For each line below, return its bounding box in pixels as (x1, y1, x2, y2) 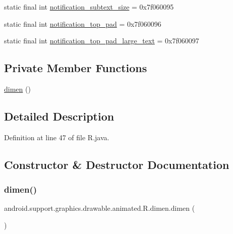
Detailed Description (4, 108, 114, 124)
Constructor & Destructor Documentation (4, 156, 229, 172)
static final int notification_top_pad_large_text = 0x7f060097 (4, 35, 199, 46)
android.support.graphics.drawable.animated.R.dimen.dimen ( (4, 203, 195, 213)
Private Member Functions (4, 60, 147, 76)
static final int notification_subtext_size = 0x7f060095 (4, 2, 174, 12)
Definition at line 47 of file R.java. (4, 132, 109, 142)
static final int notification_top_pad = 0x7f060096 (4, 18, 161, 29)
